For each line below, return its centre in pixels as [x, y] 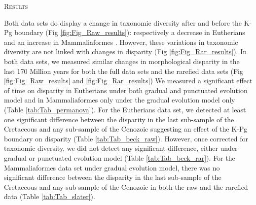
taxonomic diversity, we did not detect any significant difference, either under [121, 148]
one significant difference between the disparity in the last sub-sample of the [119, 119]
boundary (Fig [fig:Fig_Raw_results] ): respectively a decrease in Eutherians [130, 32]
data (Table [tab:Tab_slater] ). [50, 196]
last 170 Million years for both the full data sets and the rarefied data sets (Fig [124, 71]
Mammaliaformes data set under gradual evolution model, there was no [112, 167]
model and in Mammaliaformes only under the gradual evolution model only [120, 100]
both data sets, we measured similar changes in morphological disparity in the [122, 61]
